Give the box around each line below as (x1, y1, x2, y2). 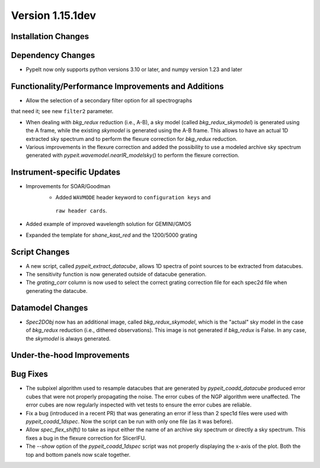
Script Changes (11, 247, 70, 257)
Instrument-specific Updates (11, 167, 121, 177)
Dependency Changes (11, 50, 95, 60)
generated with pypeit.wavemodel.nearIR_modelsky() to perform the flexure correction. (25, 151, 239, 159)
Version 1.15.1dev (11, 9, 97, 22)
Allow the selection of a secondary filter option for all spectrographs (25, 96, 193, 104)
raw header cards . (55, 207, 107, 214)
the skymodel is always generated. (25, 335, 111, 342)
